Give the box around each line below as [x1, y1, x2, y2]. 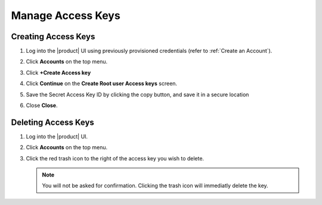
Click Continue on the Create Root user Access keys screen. [26, 80, 178, 87]
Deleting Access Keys [11, 117, 95, 127]
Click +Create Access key [26, 69, 91, 76]
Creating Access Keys [11, 31, 95, 42]
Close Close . [26, 102, 58, 109]
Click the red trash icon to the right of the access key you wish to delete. [26, 154, 205, 162]
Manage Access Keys [11, 9, 120, 22]
